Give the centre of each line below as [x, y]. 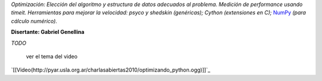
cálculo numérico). [34, 21]
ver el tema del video [52, 56]
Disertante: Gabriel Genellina [48, 32]
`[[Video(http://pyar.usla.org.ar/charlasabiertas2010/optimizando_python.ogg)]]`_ [111, 70]
